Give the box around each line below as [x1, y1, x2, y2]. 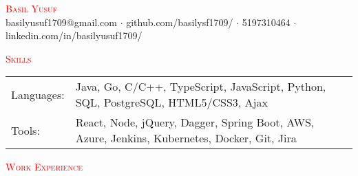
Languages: [11, 86, 65, 102]
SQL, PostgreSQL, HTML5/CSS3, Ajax [75, 94, 268, 111]
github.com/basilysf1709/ [126, 14, 233, 29]
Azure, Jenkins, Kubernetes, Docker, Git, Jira [75, 130, 297, 146]
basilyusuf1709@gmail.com [6, 14, 117, 29]
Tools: [11, 122, 40, 138]
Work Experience [6, 159, 83, 174]
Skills [6, 51, 32, 65]
